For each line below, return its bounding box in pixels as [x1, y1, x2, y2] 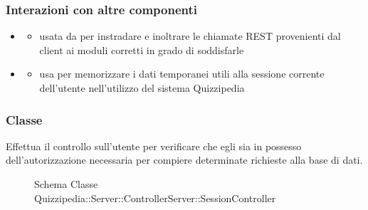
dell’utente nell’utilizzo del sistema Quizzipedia [39, 80, 245, 95]
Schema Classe [34, 177, 98, 191]
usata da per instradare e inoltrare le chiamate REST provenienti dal [39, 28, 341, 43]
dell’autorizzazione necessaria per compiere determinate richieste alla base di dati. [6, 152, 363, 167]
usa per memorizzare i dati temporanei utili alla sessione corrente [39, 66, 325, 81]
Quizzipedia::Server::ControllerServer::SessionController [34, 190, 276, 205]
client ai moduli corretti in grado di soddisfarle [39, 42, 244, 57]
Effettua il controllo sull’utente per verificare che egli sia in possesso [6, 138, 302, 153]
